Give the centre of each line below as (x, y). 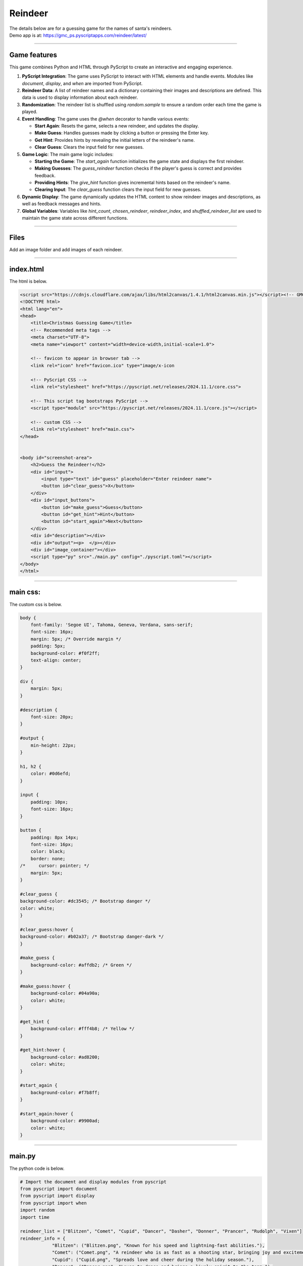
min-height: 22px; (53, 745)
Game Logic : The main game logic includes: (68, 154)
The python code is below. (37, 1168)
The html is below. (28, 281)
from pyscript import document (59, 1189)
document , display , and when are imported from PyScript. (82, 83)
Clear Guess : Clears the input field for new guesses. (89, 147)
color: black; (48, 852)
